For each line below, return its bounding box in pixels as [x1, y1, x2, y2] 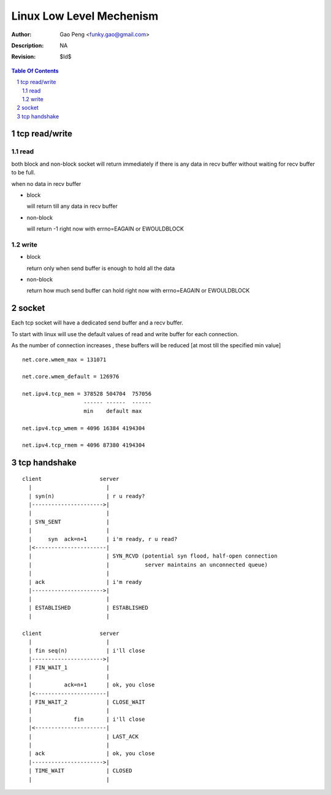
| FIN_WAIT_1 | [28, 664, 110, 671]
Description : [11, 42, 44, 49]
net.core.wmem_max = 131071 [22, 356, 107, 363]
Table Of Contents [11, 67, 59, 74]
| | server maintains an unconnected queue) [28, 561, 268, 568]
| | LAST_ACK [28, 733, 139, 740]
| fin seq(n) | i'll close [28, 647, 145, 654]
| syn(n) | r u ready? [28, 493, 145, 499]
